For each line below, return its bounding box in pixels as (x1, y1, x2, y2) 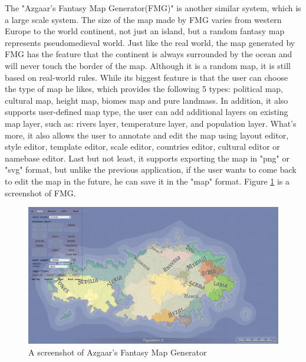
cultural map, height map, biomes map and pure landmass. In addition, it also (5, 94, 288, 106)
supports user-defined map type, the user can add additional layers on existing (5, 106, 288, 118)
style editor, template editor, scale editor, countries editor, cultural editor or (5, 140, 280, 153)
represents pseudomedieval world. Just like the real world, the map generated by (5, 36, 295, 48)
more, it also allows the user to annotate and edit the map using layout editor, (5, 129, 289, 141)
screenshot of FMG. (5, 186, 76, 199)
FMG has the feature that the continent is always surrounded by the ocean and (5, 48, 292, 60)
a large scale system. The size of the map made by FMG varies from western (5, 13, 282, 25)
